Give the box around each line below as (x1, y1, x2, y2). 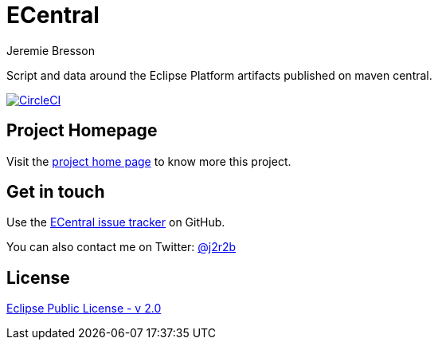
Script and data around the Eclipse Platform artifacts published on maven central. (6, 68, 432, 82)
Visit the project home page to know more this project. (6, 154, 291, 168)
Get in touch (6, 182, 105, 202)
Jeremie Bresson (6, 43, 95, 57)
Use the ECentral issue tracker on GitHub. (6, 215, 225, 230)
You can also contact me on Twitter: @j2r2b (6, 240, 237, 254)
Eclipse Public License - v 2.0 (6, 301, 162, 316)
